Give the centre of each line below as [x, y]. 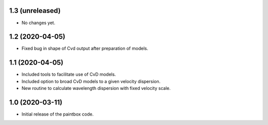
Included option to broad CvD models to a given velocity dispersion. [91, 81]
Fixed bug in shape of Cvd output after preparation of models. [85, 48]
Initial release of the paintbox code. [58, 114]
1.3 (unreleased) [35, 11]
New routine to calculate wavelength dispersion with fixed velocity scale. [96, 88]
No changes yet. [38, 23]
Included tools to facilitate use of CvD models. [69, 75]
